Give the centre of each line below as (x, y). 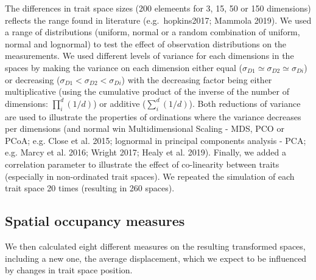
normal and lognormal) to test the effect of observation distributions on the (146, 43)
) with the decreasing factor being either (197, 79)
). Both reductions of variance (245, 103)
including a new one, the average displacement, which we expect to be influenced (156, 258)
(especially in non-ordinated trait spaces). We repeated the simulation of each (150, 176)
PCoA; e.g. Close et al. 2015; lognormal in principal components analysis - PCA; (156, 140)
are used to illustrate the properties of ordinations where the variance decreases (153, 116)
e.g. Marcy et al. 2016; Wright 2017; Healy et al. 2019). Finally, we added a (146, 152)
